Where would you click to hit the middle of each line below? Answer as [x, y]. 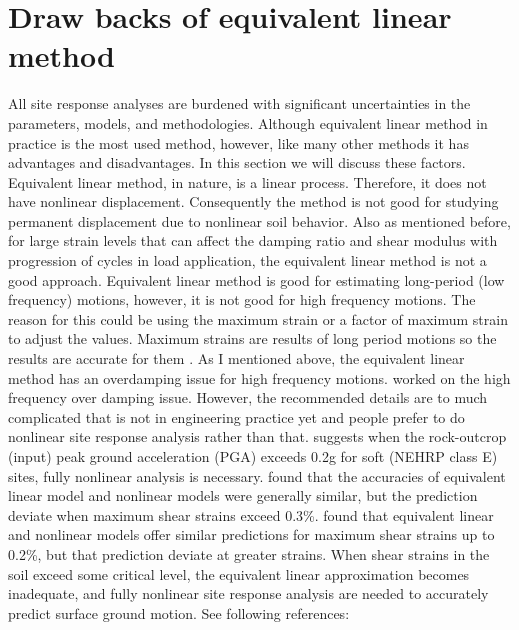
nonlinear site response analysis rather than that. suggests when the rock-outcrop [257, 436]
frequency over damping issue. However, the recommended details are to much [248, 397]
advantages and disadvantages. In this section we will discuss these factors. [237, 162]
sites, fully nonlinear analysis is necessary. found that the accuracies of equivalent [257, 475]
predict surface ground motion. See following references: [179, 612]
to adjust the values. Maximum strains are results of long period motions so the [252, 338]
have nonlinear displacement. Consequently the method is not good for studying [253, 201]
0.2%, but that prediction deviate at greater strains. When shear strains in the [249, 553]
